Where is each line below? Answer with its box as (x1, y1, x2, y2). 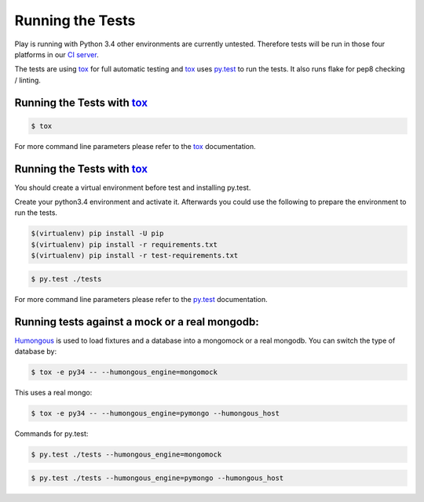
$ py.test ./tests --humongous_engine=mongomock (31, 449, 222, 459)
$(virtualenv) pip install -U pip (31, 229, 164, 238)
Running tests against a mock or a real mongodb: (14, 315, 259, 329)
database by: (14, 347, 57, 356)
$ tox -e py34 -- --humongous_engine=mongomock (31, 368, 217, 376)
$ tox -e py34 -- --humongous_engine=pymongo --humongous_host (31, 409, 280, 417)
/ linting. (14, 75, 41, 85)
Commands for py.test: (14, 428, 89, 438)
